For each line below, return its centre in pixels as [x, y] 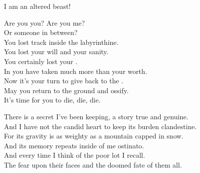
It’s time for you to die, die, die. [52, 100]
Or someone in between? [41, 32]
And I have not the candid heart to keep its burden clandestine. [100, 126]
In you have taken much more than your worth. [76, 71]
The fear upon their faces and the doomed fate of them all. [93, 164]
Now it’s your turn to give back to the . [64, 81]
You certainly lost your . [41, 61]
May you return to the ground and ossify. [67, 90]
